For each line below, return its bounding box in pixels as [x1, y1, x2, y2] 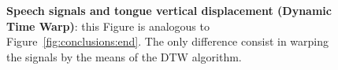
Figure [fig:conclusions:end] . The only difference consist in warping [6, 33, 329, 50]
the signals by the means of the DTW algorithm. [6, 48, 242, 64]
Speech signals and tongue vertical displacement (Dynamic [6, 2, 332, 18]
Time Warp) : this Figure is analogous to [6, 17, 210, 34]
